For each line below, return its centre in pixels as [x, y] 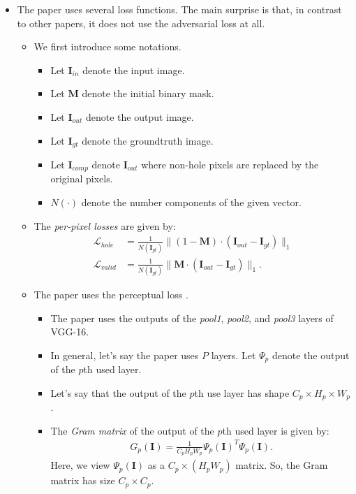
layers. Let [233, 355]
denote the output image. [140, 116]
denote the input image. [134, 70]
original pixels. [82, 179]
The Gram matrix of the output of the [132, 430]
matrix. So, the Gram [282, 465]
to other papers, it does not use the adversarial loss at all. [141, 23]
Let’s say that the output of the [118, 392]
